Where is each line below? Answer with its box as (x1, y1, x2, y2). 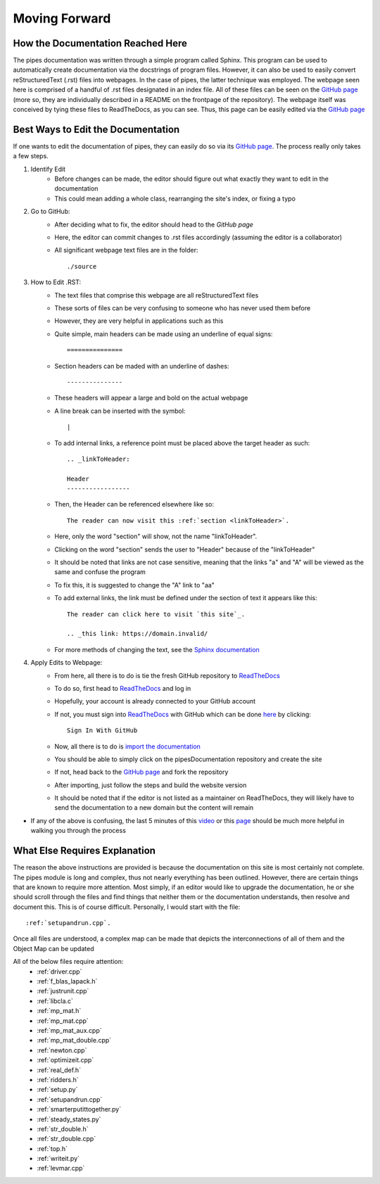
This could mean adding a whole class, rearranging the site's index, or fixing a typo (54, 194, 296, 203)
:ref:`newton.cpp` (37, 1045, 87, 1055)
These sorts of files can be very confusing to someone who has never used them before (54, 304, 311, 312)
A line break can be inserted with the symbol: (54, 407, 186, 415)
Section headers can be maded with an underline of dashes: (54, 362, 229, 370)
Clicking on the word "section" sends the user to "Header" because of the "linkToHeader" (54, 545, 315, 554)
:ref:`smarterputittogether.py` (37, 1105, 122, 1114)
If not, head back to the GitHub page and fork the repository (54, 768, 229, 777)
